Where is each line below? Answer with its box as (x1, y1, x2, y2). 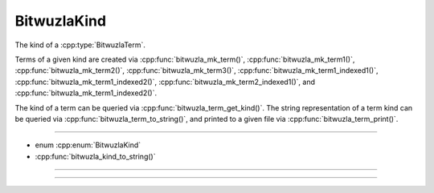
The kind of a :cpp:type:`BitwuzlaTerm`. (14, 40, 146, 50)
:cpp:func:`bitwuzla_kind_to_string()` (35, 151, 156, 161)
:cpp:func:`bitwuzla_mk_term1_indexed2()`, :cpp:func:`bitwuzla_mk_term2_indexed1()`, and (14, 77, 316, 86)
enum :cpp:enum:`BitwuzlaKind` (35, 140, 141, 150)
